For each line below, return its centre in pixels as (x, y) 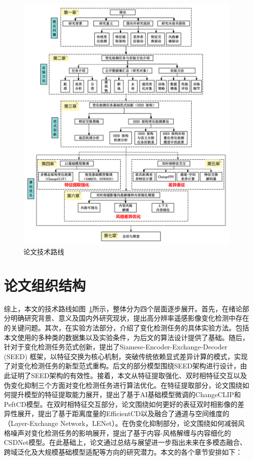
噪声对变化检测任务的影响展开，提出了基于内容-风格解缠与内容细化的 (121, 432)
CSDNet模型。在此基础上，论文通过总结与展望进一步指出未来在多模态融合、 (125, 442)
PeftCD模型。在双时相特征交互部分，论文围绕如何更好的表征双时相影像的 (121, 404)
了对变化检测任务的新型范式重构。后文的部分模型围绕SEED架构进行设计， (122, 366)
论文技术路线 (44, 252)
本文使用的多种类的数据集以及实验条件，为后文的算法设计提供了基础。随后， (126, 337)
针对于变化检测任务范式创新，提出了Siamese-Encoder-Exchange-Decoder (116, 347)
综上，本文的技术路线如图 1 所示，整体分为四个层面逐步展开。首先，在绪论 (123, 308)
